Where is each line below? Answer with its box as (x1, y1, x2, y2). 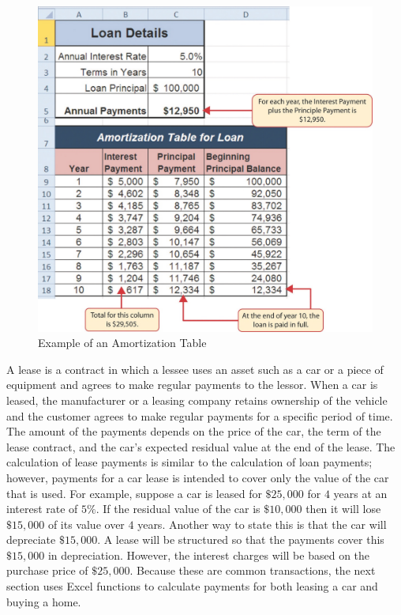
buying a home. (6, 593, 81, 609)
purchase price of (6, 562, 88, 579)
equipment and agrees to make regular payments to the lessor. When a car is (6, 376, 378, 393)
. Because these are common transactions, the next (129, 562, 376, 579)
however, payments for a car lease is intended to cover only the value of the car (6, 469, 389, 485)
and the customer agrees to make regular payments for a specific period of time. (6, 407, 393, 424)
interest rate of (6, 500, 78, 517)
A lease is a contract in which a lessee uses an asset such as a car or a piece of (6, 360, 384, 377)
